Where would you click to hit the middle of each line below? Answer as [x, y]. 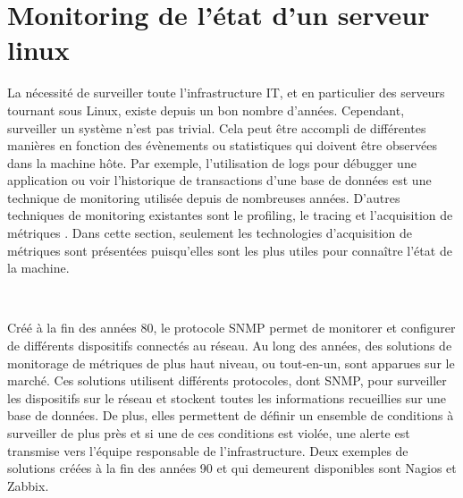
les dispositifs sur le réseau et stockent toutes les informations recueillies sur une [227, 397]
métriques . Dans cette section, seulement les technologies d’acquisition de [210, 233]
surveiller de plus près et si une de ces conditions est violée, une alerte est [209, 433]
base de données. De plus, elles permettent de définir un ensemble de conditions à [231, 415]
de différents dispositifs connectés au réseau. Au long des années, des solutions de [230, 346]
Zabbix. [28, 485]
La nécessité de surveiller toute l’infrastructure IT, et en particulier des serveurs [226, 93]
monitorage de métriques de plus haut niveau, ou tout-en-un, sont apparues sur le [231, 363]
